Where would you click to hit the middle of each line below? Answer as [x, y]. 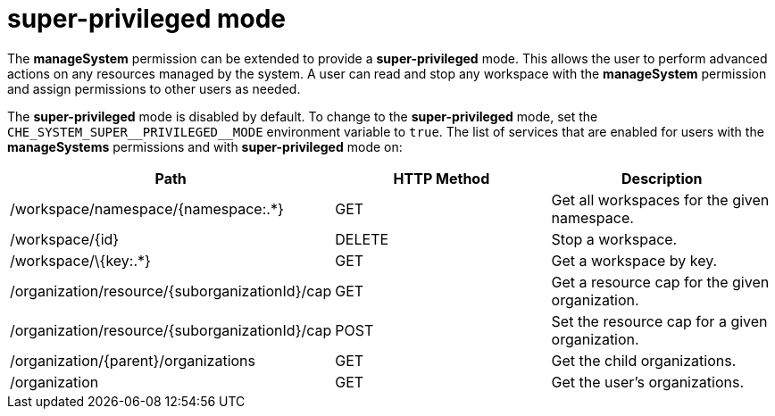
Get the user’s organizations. [648, 382]
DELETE [362, 239]
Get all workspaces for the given [660, 200]
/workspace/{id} [65, 239]
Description [662, 178]
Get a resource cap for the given [660, 282]
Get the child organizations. [644, 360]
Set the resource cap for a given [659, 321]
